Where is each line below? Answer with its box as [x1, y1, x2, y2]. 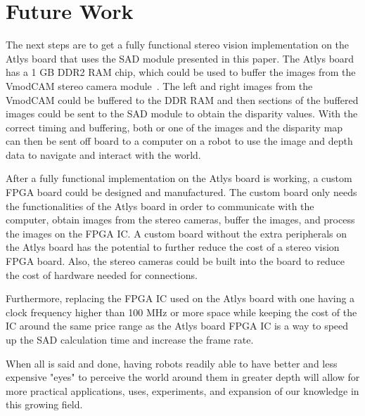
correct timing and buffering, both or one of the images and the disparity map [6, 119, 343, 134]
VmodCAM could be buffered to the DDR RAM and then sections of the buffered [6, 92, 359, 107]
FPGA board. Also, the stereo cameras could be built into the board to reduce [6, 254, 345, 268]
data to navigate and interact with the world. [6, 147, 201, 162]
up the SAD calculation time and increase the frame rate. [6, 332, 254, 346]
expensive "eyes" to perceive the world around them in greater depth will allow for [6, 370, 360, 384]
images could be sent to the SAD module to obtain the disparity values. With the [6, 106, 358, 121]
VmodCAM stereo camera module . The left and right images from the [6, 78, 313, 93]
